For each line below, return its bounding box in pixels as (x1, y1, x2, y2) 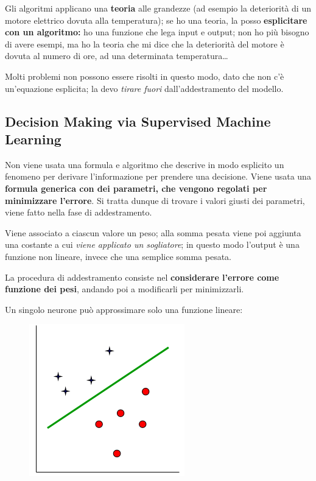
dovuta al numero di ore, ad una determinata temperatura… (5, 49, 228, 62)
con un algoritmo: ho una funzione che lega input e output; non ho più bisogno (5, 26, 309, 38)
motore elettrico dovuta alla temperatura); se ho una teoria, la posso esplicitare (5, 13, 307, 26)
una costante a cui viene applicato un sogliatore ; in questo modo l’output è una (5, 238, 300, 251)
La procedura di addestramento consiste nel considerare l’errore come (5, 270, 279, 283)
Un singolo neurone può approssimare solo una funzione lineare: (5, 303, 243, 315)
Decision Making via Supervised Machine (5, 111, 271, 130)
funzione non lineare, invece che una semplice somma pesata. (5, 250, 232, 262)
